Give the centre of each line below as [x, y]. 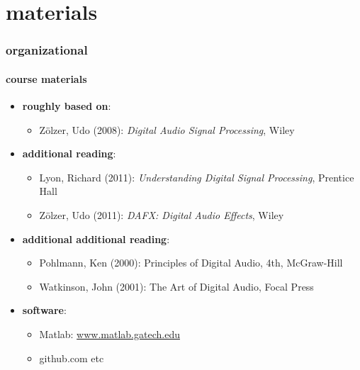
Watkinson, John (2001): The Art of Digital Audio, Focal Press [176, 286]
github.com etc [72, 358]
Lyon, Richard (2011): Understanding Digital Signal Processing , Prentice [197, 177]
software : [44, 310]
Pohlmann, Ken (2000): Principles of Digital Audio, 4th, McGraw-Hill [191, 263]
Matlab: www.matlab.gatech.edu [109, 333]
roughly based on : [67, 106]
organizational [47, 50]
